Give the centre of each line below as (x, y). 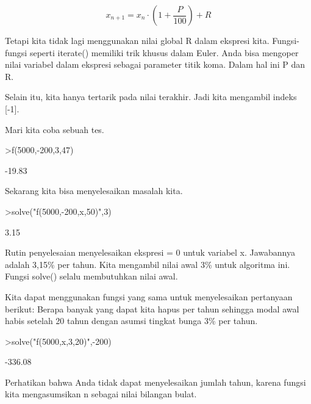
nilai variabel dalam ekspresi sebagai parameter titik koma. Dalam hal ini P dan (155, 64)
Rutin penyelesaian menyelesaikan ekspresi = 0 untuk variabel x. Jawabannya (150, 252)
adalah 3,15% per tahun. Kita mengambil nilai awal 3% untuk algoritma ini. (148, 264)
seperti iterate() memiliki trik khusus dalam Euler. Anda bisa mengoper (164, 52)
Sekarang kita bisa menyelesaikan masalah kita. (94, 191)
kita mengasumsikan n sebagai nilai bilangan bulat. (101, 394)
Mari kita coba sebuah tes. (55, 129)
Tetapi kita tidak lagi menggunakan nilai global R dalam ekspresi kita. (137, 40)
